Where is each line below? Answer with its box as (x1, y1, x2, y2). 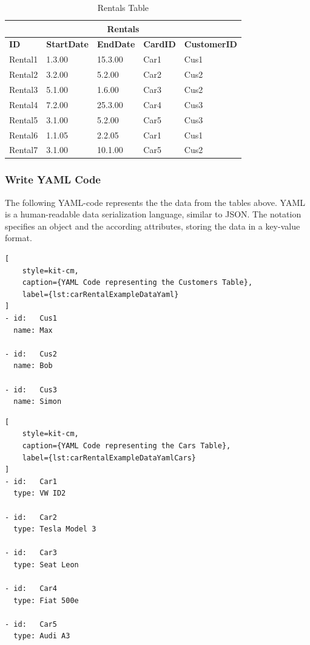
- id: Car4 (5, 584, 57, 593)
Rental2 (9, 68, 38, 81)
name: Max (13, 326, 53, 335)
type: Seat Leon (13, 560, 79, 569)
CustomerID (184, 38, 237, 50)
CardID (143, 38, 176, 50)
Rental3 (9, 83, 38, 95)
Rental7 (9, 143, 38, 156)
